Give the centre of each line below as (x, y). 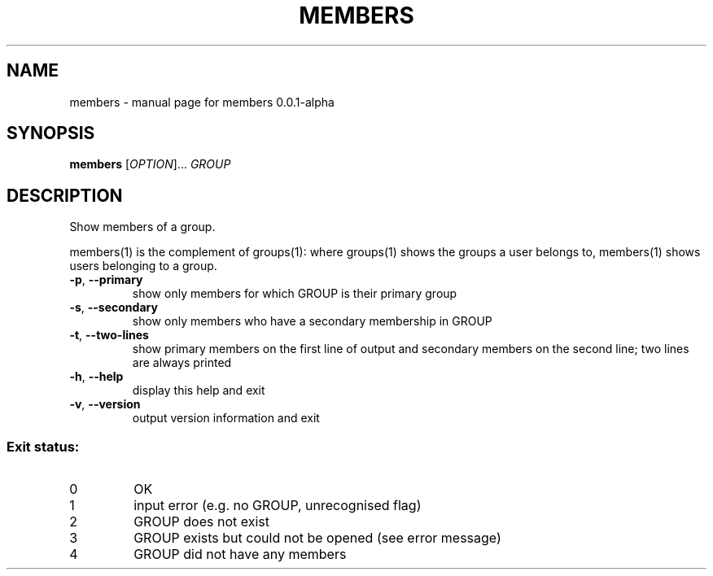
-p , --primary (106, 280)
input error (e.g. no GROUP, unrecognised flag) (278, 506)
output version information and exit (226, 418)
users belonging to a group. (143, 266)
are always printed (182, 363)
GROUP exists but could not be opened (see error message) (317, 538)
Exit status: (43, 446)
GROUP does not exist (201, 522)
